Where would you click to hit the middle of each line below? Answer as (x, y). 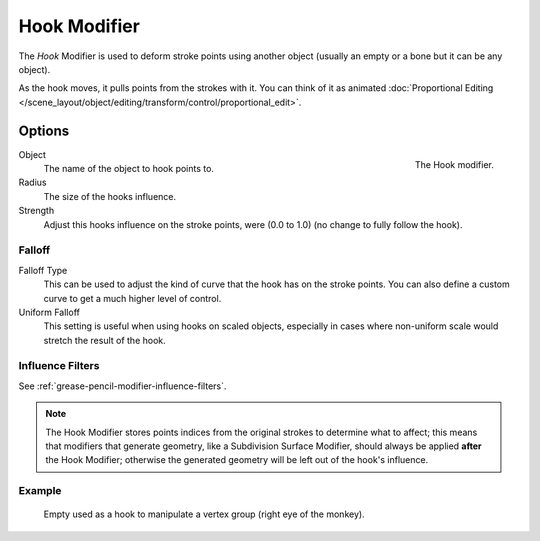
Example (40, 491)
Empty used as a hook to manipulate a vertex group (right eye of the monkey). (204, 514)
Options (44, 130)
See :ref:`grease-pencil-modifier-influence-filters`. (122, 386)
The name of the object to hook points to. (129, 169)
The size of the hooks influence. (110, 196)
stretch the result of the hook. (105, 340)
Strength (36, 211)
